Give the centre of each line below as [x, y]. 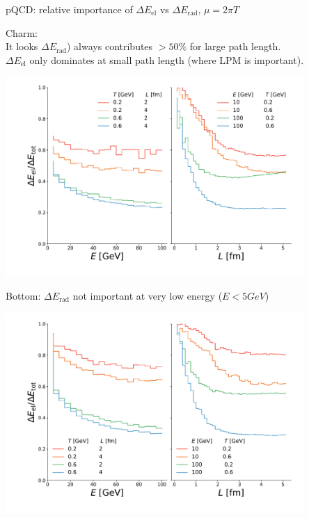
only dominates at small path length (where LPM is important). [167, 59]
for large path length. [235, 46]
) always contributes [110, 46]
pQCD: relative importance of [69, 9]
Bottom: [23, 295]
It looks [22, 46]
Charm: [22, 32]
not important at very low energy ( [148, 295]
